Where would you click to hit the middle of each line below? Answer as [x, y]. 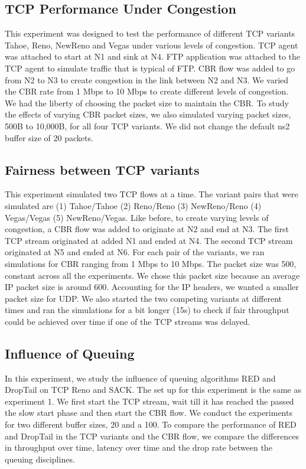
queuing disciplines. [40, 459]
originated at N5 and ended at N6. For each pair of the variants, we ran [135, 252]
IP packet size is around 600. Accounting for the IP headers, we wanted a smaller [152, 287]
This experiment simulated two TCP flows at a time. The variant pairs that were [152, 194]
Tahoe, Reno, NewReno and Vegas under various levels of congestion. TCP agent [152, 45]
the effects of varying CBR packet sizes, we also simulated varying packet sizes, [148, 114]
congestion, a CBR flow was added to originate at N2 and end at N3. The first [147, 229]
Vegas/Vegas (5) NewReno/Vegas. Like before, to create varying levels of [137, 217]
